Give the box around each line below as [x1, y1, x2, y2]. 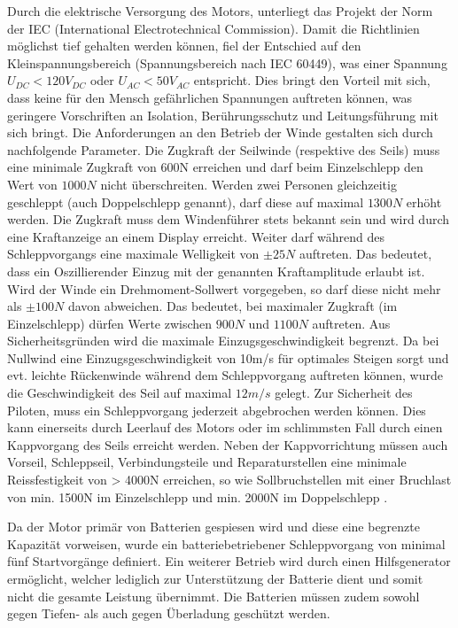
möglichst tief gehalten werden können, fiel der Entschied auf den [7, 36, 361, 55]
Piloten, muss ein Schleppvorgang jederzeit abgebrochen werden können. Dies [7, 400, 426, 419]
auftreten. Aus [312, 314, 391, 332]
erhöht [406, 192, 442, 211]
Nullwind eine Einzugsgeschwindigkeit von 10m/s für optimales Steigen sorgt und [7, 348, 449, 367]
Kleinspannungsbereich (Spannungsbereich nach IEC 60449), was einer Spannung [7, 53, 447, 72]
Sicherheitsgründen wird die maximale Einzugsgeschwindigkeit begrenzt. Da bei [7, 331, 439, 350]
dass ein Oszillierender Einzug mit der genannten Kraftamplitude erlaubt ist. [7, 261, 425, 280]
